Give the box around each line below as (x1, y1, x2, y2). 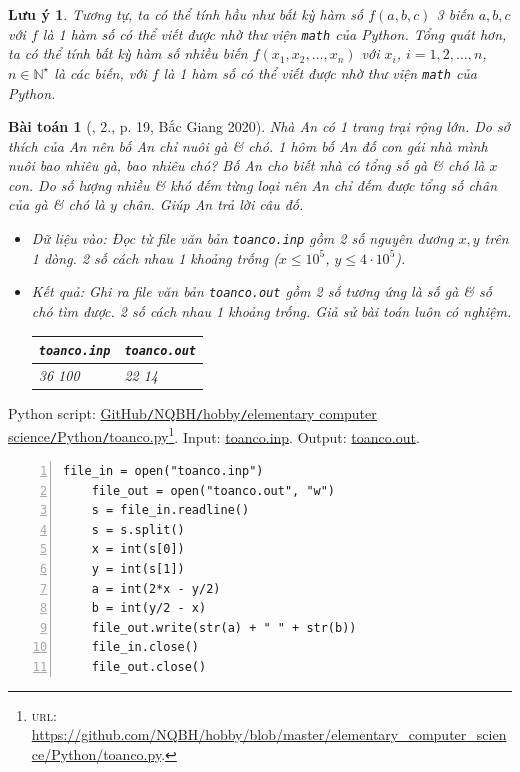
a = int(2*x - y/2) (91, 581, 221, 596)
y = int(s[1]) (91, 562, 185, 576)
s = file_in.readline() (91, 503, 250, 518)
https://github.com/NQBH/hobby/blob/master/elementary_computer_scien (31, 724, 507, 745)
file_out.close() (91, 659, 207, 674)
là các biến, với (54, 62, 147, 83)
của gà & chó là (8, 194, 105, 215)
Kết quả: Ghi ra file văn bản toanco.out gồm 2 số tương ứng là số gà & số (31, 281, 492, 302)
